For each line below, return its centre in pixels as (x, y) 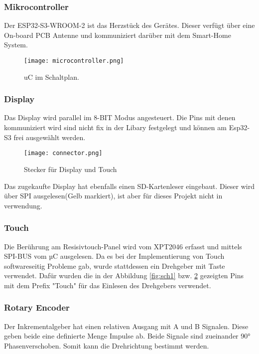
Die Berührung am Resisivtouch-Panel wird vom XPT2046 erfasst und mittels (123, 246)
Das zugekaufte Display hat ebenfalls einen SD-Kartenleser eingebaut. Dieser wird (129, 186)
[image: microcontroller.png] (74, 61)
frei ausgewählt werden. (50, 137)
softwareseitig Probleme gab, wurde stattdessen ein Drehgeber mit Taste (115, 265)
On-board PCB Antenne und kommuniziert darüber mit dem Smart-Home (118, 35)
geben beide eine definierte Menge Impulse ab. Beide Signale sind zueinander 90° (127, 336)
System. (16, 45)
